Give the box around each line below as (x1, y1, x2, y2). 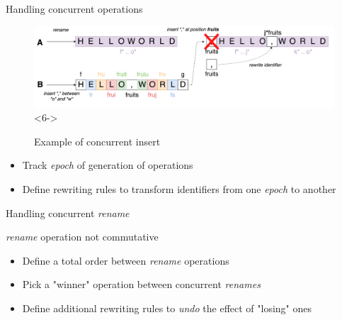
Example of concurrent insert (34, 133, 161, 148)
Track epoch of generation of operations (22, 158, 193, 172)
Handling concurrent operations (6, 1, 143, 16)
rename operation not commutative (6, 229, 159, 244)
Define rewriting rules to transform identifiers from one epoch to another (22, 182, 336, 197)
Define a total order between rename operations (22, 253, 229, 267)
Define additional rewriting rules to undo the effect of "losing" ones (22, 301, 312, 316)
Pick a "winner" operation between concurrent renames (22, 277, 261, 292)
